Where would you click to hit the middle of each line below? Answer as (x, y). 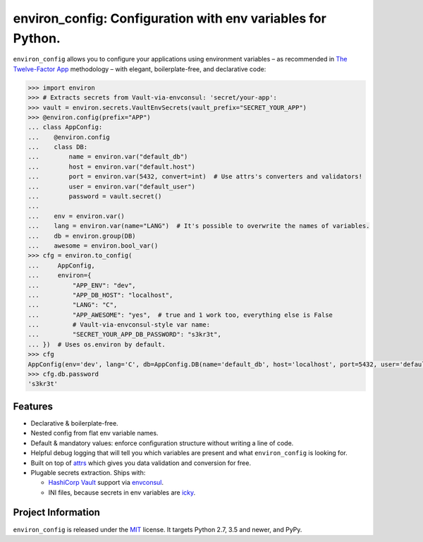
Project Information (56, 513)
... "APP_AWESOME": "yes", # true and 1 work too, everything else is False (180, 315)
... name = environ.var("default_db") (108, 157)
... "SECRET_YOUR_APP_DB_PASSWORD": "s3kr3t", (124, 335)
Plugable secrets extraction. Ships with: (88, 472)
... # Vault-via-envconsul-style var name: (119, 325)
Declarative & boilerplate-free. (75, 423)
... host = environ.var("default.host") (111, 167)
